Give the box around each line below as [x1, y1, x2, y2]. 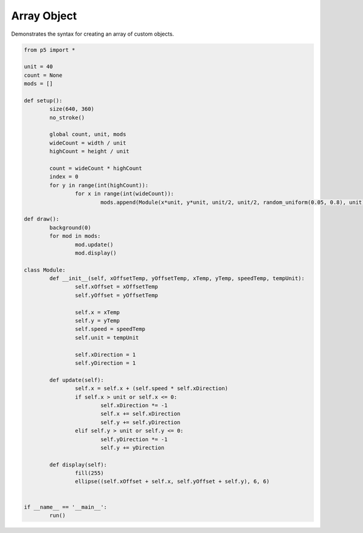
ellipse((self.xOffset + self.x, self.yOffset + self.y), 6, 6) [74, 478, 270, 485]
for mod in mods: [49, 233, 101, 240]
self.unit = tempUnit [74, 334, 139, 341]
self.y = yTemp [74, 318, 120, 324]
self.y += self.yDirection [100, 419, 181, 426]
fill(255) [74, 469, 104, 477]
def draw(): [24, 215, 60, 223]
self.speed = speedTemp [74, 325, 145, 333]
